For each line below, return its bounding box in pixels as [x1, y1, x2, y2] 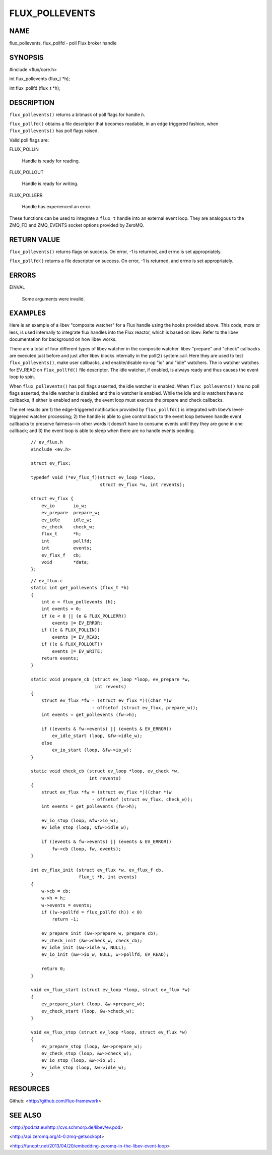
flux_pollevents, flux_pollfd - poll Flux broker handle [9, 40, 117, 46]
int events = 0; [41, 606, 82, 612]
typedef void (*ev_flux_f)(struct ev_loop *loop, [31, 474, 156, 480]
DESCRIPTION [9, 98, 55, 107]
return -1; [52, 917, 79, 922]
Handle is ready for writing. [22, 180, 79, 187]
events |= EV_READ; [52, 634, 100, 640]
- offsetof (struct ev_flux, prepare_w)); [91, 705, 198, 710]
